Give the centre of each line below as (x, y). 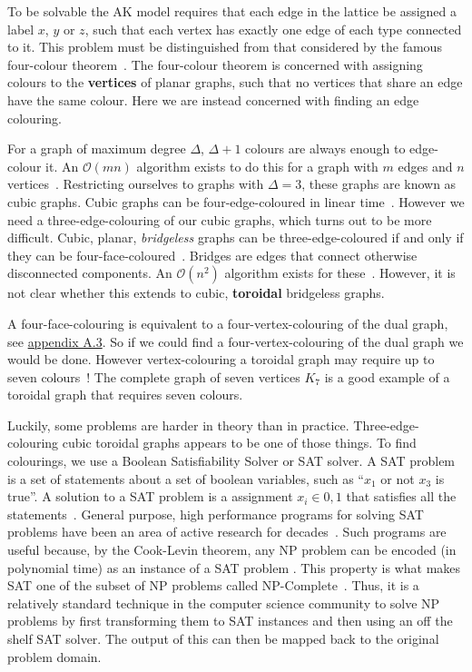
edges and (425, 166)
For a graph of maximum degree (97, 148)
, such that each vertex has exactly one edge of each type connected (273, 29)
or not (398, 478)
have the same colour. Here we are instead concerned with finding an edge (213, 99)
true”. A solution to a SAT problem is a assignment (150, 496)
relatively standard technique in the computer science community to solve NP (224, 603)
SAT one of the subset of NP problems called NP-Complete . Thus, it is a (213, 585)
